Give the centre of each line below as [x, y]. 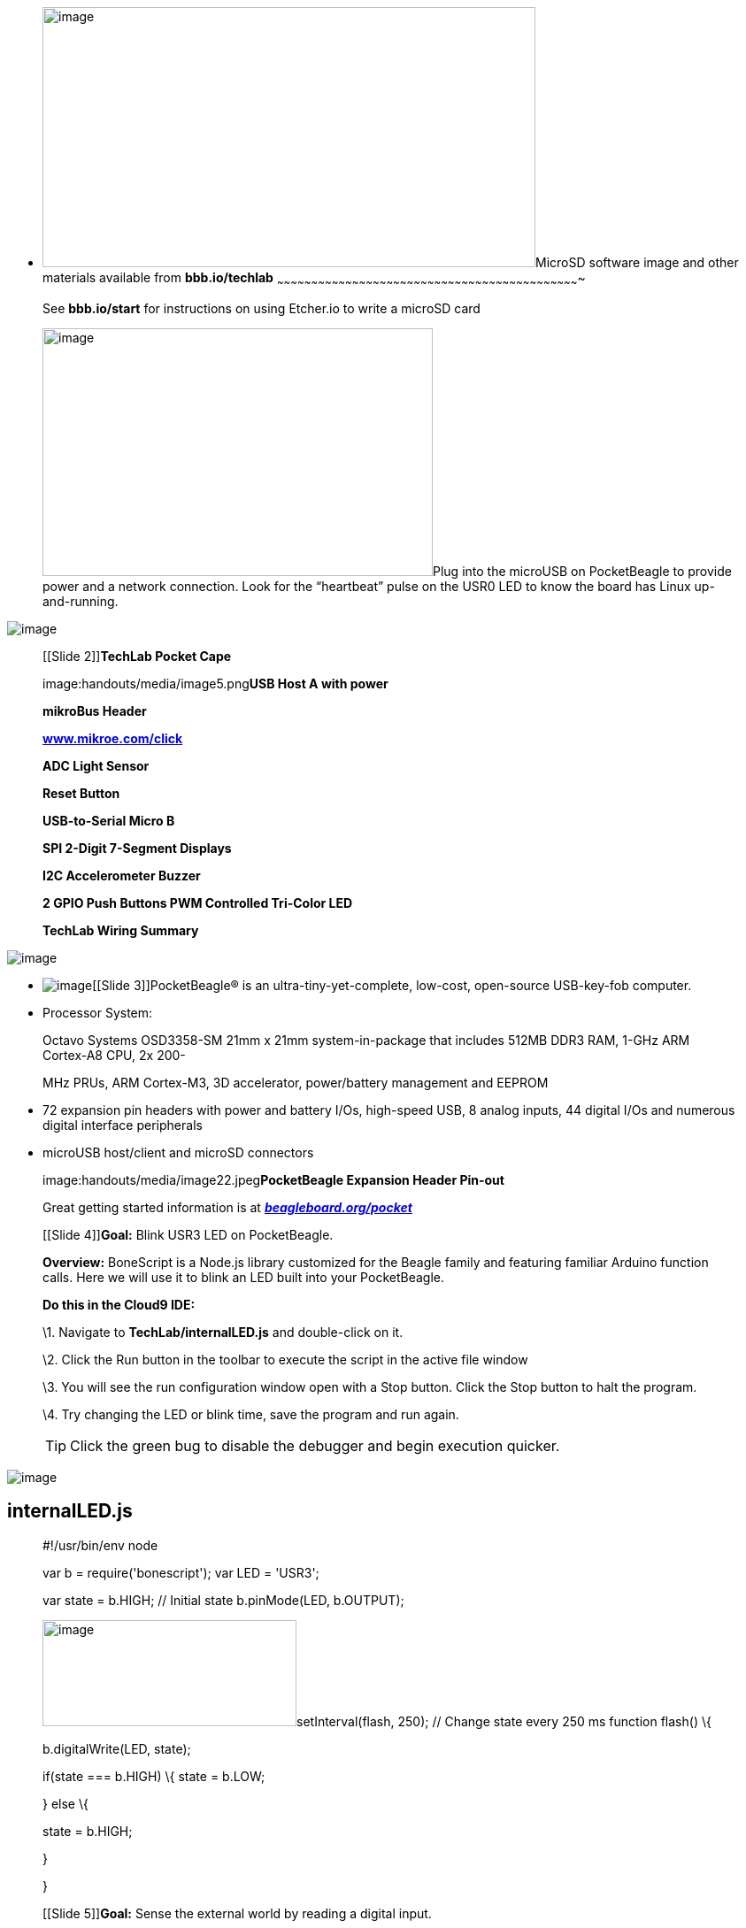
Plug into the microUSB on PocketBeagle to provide [582, 571]
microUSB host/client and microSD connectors [178, 1152]
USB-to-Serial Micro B [109, 820]
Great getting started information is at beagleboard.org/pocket [227, 1207]
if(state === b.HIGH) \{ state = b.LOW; [154, 1776]
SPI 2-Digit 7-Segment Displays [137, 848]
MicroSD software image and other [637, 262]
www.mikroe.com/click [113, 738]
